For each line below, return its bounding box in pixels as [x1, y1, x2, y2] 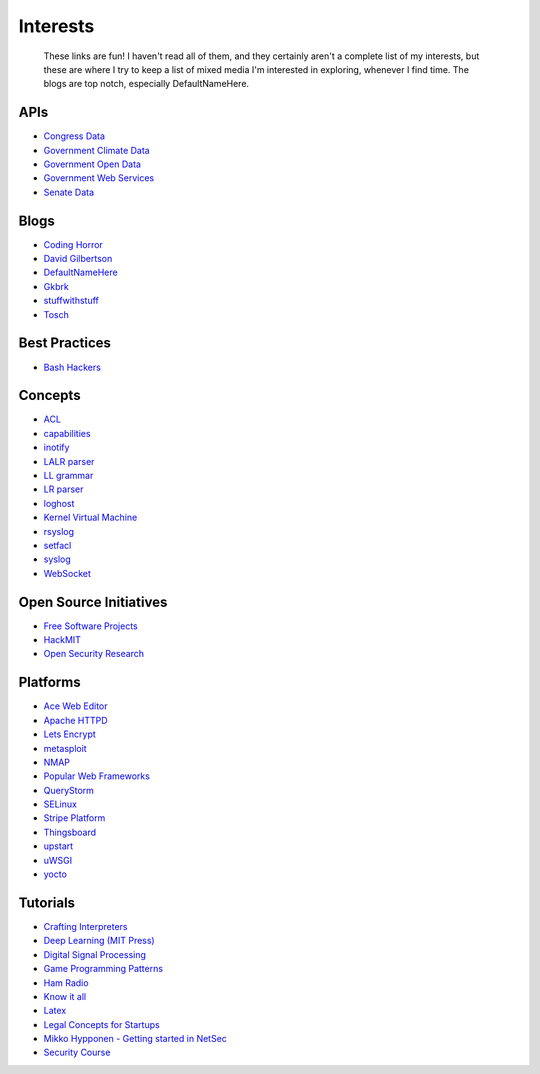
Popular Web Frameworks [43, 770, 150, 782]
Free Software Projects [43, 620, 139, 632]
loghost [43, 497, 75, 509]
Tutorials [18, 894, 75, 911]
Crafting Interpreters [43, 920, 128, 932]
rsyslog [43, 525, 75, 537]
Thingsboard [43, 826, 97, 838]
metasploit [43, 742, 87, 754]
